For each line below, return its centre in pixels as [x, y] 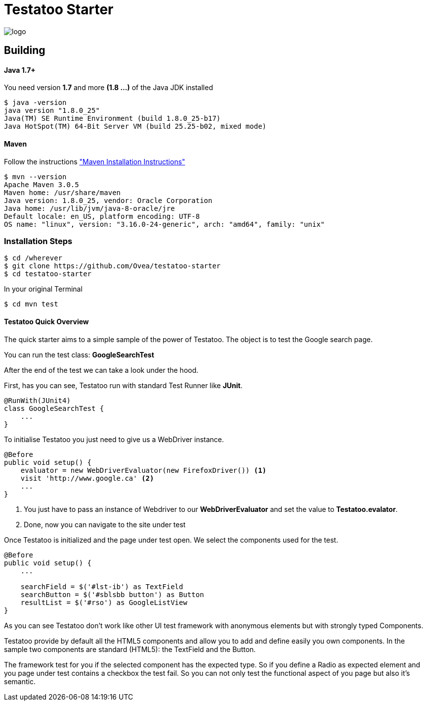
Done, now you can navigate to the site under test [105, 524]
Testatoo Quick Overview [46, 321]
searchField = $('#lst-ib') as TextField [102, 586]
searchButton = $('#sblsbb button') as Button [112, 594]
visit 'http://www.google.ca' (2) [87, 478]
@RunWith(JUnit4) [37, 400]
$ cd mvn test [31, 304]
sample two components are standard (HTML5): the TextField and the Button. [130, 649]
